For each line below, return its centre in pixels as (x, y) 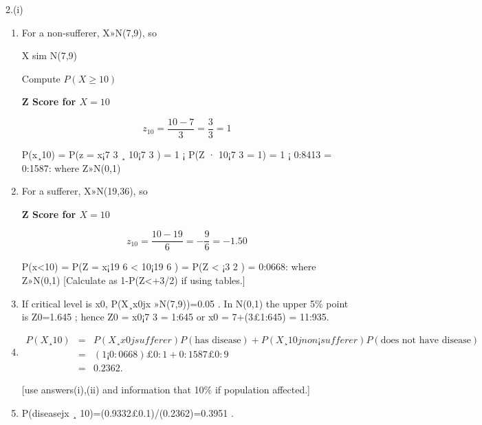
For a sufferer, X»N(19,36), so (85, 191)
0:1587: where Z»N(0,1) (71, 167)
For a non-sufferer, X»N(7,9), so (89, 32)
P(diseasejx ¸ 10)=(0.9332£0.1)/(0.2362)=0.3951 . (128, 412)
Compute (41, 78)
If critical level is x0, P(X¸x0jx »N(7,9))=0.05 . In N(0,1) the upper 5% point (185, 303)
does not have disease (426, 340)
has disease (218, 340)
